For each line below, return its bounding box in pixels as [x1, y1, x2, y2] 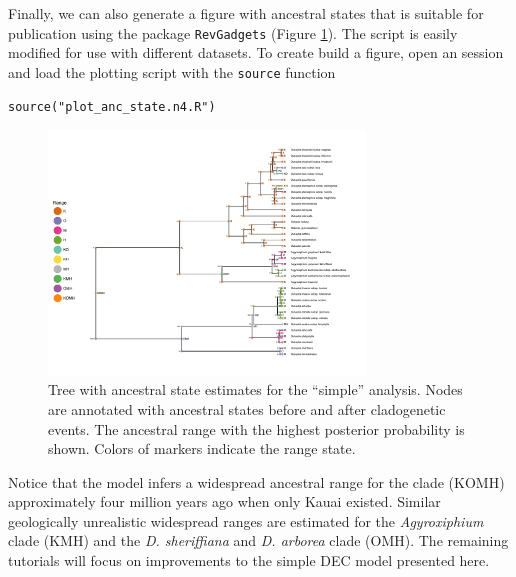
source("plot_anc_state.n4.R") [8, 99, 216, 114]
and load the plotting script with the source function [8, 61, 336, 82]
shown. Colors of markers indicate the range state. [48, 438, 356, 459]
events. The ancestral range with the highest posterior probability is [48, 418, 465, 439]
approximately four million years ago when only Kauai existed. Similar [8, 491, 441, 512]
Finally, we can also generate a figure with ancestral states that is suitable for [8, 3, 484, 23]
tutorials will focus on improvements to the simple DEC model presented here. [8, 550, 490, 571]
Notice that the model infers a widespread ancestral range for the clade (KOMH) [8, 471, 505, 492]
